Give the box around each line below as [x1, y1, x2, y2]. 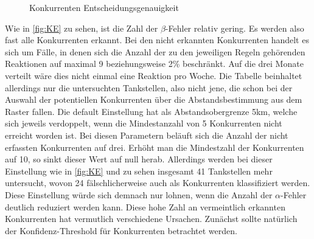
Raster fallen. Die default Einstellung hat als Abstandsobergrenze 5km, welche [5, 105, 298, 117]
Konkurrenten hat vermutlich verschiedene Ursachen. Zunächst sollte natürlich [5, 212, 298, 225]
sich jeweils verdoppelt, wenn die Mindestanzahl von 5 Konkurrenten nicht [5, 117, 282, 130]
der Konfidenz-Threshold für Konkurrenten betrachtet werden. [5, 224, 237, 237]
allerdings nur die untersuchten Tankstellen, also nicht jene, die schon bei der [5, 81, 293, 94]
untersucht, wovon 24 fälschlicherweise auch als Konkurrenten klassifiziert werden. [5, 176, 310, 189]
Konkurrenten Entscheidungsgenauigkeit [29, 1, 179, 13]
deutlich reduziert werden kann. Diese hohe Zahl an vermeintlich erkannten [5, 200, 285, 213]
